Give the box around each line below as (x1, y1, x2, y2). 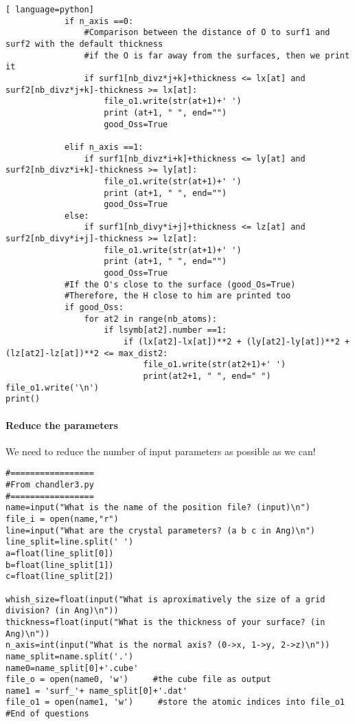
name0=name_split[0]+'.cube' (5, 663, 139, 673)
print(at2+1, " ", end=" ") (143, 371, 271, 381)
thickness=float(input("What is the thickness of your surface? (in (5, 617, 325, 627)
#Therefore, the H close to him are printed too (64, 291, 291, 301)
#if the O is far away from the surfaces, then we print (84, 50, 350, 61)
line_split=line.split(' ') (5, 537, 134, 547)
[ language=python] (5, 5, 94, 14)
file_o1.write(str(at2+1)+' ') (143, 360, 286, 370)
